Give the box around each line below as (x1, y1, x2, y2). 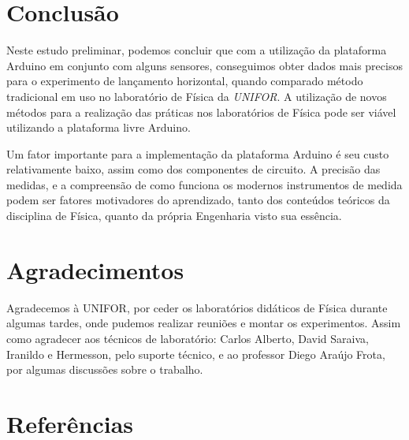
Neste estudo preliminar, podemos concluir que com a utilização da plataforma (6, 42, 387, 58)
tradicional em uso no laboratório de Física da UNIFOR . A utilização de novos (6, 88, 387, 104)
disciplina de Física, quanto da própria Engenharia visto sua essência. (6, 207, 342, 224)
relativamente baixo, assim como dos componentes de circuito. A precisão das (6, 161, 381, 177)
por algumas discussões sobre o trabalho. (6, 361, 203, 378)
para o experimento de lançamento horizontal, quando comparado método (6, 73, 363, 89)
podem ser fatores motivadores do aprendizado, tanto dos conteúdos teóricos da (6, 192, 390, 208)
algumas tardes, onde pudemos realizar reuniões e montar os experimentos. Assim (6, 315, 401, 331)
